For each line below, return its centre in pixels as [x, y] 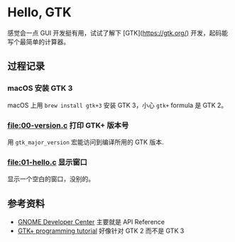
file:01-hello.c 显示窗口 [47, 162]
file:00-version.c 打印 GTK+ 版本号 [68, 125]
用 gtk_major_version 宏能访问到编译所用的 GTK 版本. [86, 142]
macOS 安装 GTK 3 [40, 88]
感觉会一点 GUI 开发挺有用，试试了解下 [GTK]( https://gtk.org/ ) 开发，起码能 [118, 33]
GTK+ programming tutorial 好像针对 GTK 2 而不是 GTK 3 [101, 231]
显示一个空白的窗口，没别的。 [51, 179]
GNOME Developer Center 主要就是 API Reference [91, 222]
